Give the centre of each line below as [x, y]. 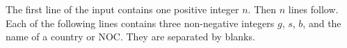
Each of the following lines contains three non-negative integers [140, 23]
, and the [322, 23]
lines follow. [313, 9]
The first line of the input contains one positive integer [122, 9]
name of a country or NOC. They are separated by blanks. [130, 37]
